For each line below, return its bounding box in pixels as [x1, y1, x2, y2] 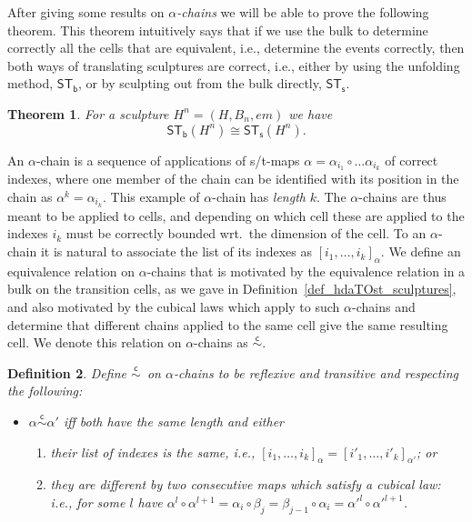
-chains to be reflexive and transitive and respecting [173, 363, 458, 382]
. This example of [102, 187, 200, 206]
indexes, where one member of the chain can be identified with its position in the [7, 169, 459, 188]
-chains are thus [358, 187, 447, 206]
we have [288, 104, 333, 123]
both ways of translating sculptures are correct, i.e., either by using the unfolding [7, 55, 460, 75]
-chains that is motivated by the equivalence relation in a [146, 261, 466, 280]
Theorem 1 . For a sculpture [7, 104, 169, 123]
